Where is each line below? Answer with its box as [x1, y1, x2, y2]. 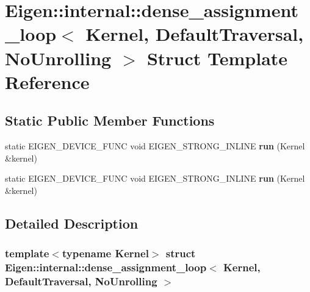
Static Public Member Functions [5, 111, 215, 130]
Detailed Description [5, 213, 139, 232]
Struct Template [146, 45, 288, 70]
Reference [5, 69, 90, 94]
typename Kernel [62, 246, 149, 261]
